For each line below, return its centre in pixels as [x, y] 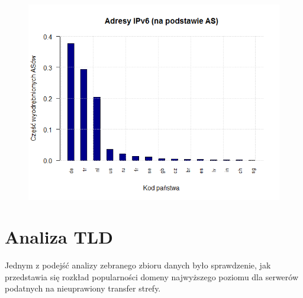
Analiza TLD [59, 237]
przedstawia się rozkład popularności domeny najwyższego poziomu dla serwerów [152, 276]
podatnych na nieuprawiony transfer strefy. [83, 288]
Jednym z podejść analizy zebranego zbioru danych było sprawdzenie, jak [138, 265]
